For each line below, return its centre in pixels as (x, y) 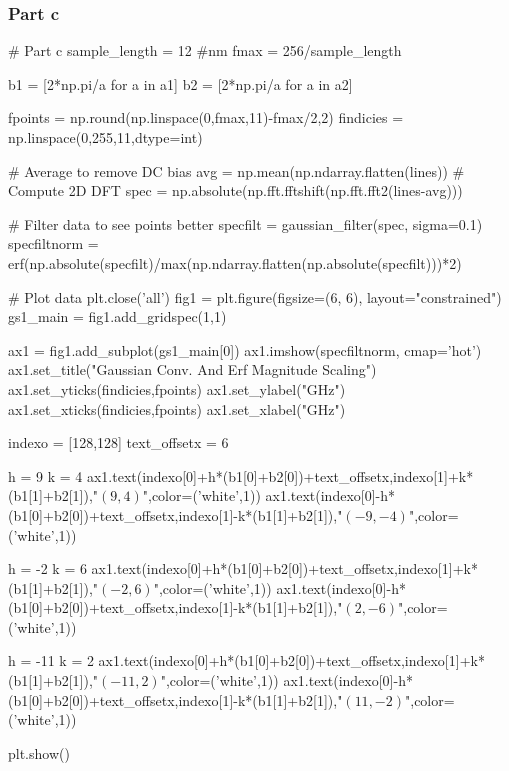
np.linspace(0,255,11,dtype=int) (105, 137)
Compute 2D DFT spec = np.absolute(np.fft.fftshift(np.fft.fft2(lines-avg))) (235, 190)
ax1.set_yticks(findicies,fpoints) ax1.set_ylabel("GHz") (177, 388)
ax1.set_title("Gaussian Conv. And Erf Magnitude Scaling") (192, 369)
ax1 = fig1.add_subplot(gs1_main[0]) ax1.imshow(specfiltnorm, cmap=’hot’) (245, 349)
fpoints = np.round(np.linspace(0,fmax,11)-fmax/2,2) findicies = (206, 117)
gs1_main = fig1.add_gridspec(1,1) (117, 316)
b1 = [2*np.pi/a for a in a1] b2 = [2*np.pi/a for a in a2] (180, 83)
